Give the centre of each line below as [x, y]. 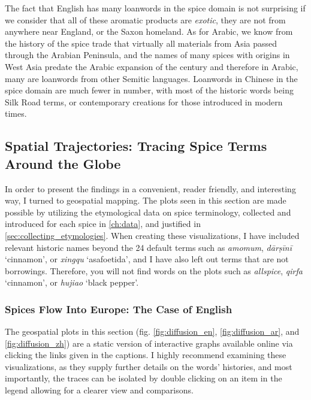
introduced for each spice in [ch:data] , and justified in [103, 224]
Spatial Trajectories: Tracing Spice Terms [136, 146]
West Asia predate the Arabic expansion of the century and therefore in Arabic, [152, 66]
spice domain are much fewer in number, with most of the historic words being [149, 90]
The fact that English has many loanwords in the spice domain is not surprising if [155, 8]
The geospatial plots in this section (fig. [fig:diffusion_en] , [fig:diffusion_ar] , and [152, 331]
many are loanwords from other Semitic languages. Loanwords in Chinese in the [151, 78]
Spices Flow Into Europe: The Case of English [119, 309]
